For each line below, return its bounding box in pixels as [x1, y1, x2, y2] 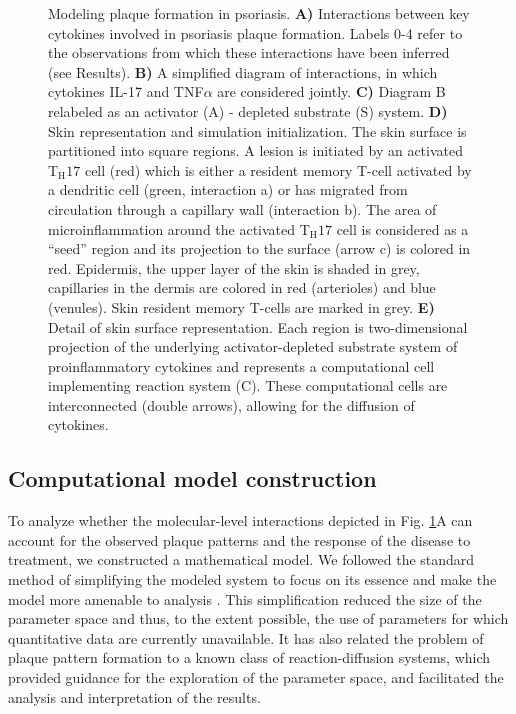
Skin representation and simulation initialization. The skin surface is [48, 120, 467, 141]
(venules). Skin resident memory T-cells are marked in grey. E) [48, 296, 435, 317]
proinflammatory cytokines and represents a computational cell [48, 355, 435, 376]
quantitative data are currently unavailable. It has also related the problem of [8, 627, 484, 648]
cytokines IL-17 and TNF [48, 81, 204, 102]
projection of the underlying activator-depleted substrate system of [48, 336, 458, 357]
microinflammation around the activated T [48, 218, 310, 239]
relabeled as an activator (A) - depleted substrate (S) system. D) [48, 100, 448, 121]
